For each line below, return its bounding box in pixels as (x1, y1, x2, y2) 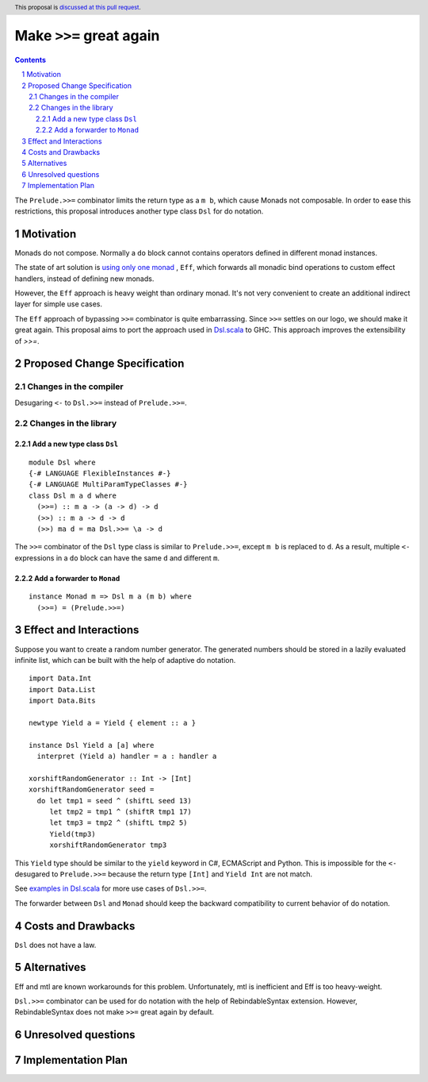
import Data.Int (29, 674, 92, 683)
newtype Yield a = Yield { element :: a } (29, 718, 197, 727)
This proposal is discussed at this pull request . (14, 3, 142, 11)
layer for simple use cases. (14, 299, 103, 309)
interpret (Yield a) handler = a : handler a (36, 752, 217, 761)
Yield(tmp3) (49, 830, 96, 838)
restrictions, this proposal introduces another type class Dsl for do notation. (14, 206, 264, 216)
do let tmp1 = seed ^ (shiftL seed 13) (36, 796, 192, 805)
